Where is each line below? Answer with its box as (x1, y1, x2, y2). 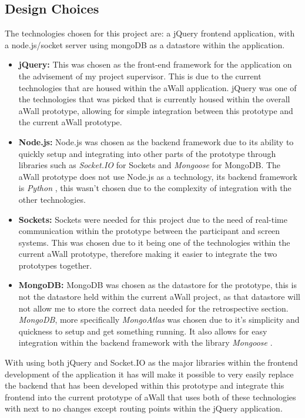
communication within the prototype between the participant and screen (18, 225, 280, 237)
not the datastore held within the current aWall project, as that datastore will (18, 290, 300, 303)
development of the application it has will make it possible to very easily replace (5, 367, 294, 380)
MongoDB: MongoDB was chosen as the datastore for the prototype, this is (18, 279, 297, 291)
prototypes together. (18, 259, 92, 271)
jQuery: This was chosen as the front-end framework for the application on (18, 58, 292, 71)
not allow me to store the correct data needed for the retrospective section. (18, 302, 289, 314)
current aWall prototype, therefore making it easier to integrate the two (18, 248, 277, 260)
